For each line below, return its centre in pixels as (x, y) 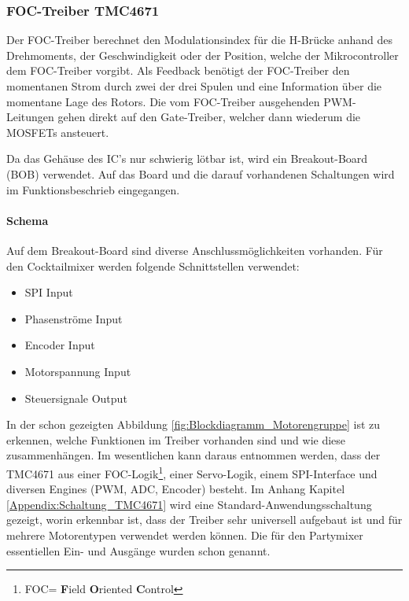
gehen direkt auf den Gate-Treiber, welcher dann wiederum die (209, 117)
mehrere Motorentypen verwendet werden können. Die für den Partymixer (185, 535)
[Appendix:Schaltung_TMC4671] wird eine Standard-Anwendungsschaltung (189, 504)
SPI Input (49, 292)
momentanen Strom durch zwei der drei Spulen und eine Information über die (194, 86)
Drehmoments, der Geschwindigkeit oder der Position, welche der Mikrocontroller (203, 55)
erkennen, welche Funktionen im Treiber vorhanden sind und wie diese (176, 439)
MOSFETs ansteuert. (58, 132)
